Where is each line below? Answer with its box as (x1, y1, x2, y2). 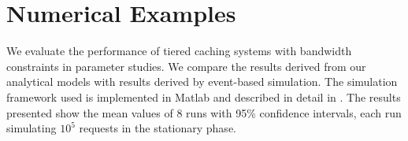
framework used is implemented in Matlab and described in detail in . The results (6, 88, 401, 105)
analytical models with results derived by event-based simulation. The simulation (6, 73, 398, 90)
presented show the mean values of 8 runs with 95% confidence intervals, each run (6, 104, 402, 121)
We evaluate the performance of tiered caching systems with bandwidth (6, 43, 352, 59)
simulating (6, 120, 57, 136)
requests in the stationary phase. (79, 120, 236, 136)
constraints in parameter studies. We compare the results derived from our (6, 58, 366, 74)
